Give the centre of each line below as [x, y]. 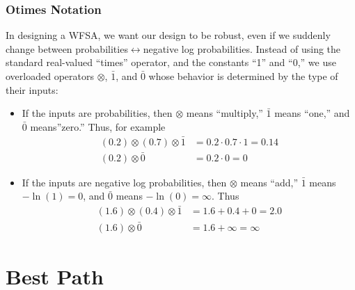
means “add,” [269, 182]
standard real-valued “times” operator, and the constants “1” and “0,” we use [171, 62]
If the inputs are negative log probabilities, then [124, 182]
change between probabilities [67, 48]
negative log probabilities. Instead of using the [242, 48]
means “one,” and [312, 113]
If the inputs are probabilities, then [97, 113]
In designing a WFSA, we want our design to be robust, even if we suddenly [168, 35]
